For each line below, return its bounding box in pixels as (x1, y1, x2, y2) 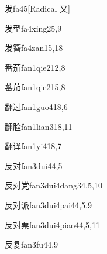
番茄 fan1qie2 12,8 (5, 61, 65, 73)
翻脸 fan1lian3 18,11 (5, 120, 73, 132)
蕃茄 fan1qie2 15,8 (5, 81, 65, 93)
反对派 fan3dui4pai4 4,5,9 (5, 198, 92, 211)
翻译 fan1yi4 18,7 (5, 140, 62, 152)
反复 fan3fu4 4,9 (5, 238, 58, 250)
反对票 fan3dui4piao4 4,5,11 (5, 218, 101, 231)
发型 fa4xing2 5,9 (5, 22, 62, 34)
